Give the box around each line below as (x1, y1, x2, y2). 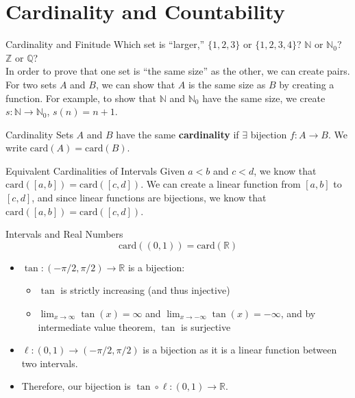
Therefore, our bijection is (21, 379, 131, 393)
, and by (280, 306, 316, 321)
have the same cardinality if (116, 127, 239, 141)
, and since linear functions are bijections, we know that (32, 190, 267, 205)
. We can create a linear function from (140, 177, 301, 191)
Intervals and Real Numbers (5, 227, 123, 241)
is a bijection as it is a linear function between (143, 343, 337, 357)
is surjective (181, 319, 231, 334)
